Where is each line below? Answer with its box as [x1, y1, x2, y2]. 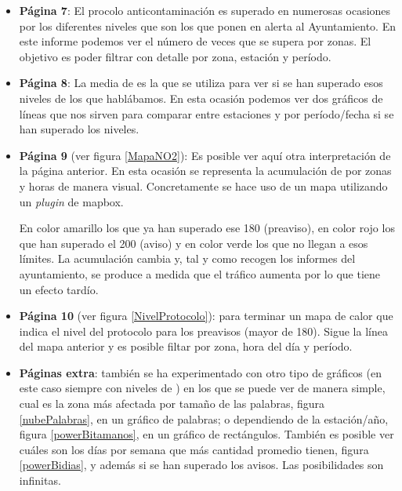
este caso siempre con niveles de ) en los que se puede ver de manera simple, [19, 380, 386, 396]
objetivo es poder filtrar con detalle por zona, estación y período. [19, 48, 331, 64]
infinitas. [19, 472, 61, 489]
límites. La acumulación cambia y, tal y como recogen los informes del [19, 250, 356, 267]
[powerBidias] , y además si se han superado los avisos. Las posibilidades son [19, 456, 384, 473]
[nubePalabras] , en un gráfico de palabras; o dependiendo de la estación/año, [19, 410, 389, 427]
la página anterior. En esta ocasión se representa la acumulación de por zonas [19, 162, 392, 179]
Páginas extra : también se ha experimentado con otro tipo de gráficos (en [19, 364, 382, 380]
